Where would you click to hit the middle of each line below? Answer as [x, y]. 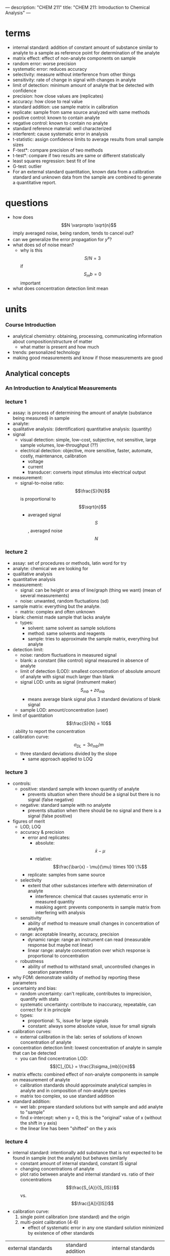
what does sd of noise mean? [43, 245]
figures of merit [29, 821]
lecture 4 [16, 1142]
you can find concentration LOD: [54, 1058]
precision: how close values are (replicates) [58, 96]
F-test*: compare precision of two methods [58, 150]
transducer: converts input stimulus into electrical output [87, 472]
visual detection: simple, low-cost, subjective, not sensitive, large [88, 440]
